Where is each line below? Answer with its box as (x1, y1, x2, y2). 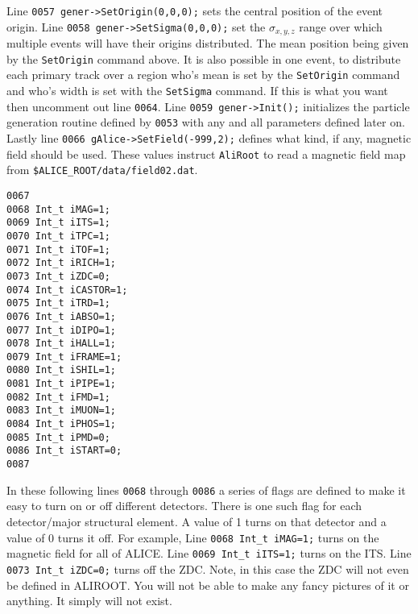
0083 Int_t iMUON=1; (6, 404, 117, 417)
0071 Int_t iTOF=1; (6, 243, 110, 255)
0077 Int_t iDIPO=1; (6, 324, 117, 336)
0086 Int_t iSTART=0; (6, 445, 122, 457)
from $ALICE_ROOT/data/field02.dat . (6, 161, 198, 178)
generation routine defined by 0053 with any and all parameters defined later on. (6, 114, 405, 131)
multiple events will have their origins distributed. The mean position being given (6, 35, 409, 52)
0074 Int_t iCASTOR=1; (6, 284, 128, 296)
